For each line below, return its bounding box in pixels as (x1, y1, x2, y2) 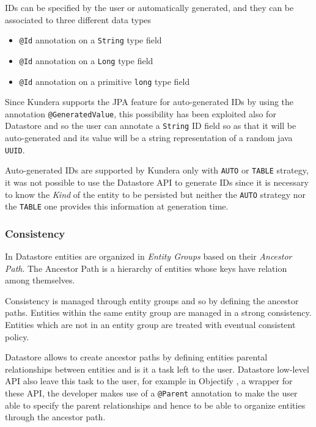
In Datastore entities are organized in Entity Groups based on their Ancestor (5, 250, 292, 263)
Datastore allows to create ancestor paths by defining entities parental (5, 351, 268, 363)
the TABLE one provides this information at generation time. (5, 200, 229, 213)
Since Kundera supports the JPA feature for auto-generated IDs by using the (5, 95, 294, 108)
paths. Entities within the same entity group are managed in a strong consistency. (5, 306, 312, 319)
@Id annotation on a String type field (19, 34, 162, 46)
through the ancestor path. (5, 411, 106, 423)
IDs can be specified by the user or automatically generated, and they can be (5, 1, 294, 13)
